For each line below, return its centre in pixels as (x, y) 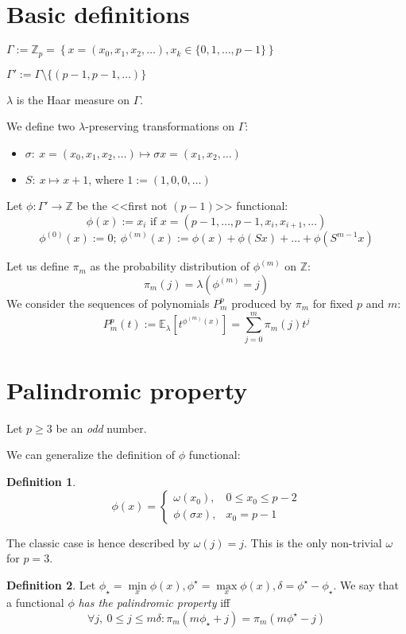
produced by (262, 303)
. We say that (366, 584)
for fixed (333, 303)
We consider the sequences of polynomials (108, 303)
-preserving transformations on (160, 126)
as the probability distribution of (170, 266)
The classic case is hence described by (98, 542)
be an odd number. (101, 428)
